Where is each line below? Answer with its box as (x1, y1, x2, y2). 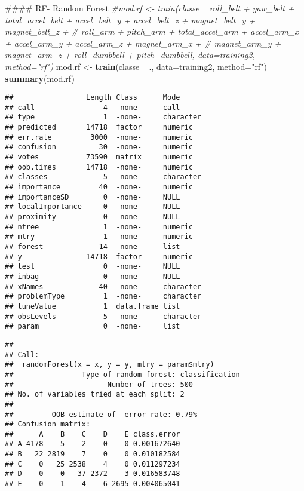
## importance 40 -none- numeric (5, 183, 193, 192)
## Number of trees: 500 (5, 380, 193, 389)
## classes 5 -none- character (5, 173, 202, 182)
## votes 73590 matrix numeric (5, 153, 193, 162)
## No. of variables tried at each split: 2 (5, 390, 185, 399)
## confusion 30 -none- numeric (5, 143, 193, 152)
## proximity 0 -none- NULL (5, 213, 180, 222)
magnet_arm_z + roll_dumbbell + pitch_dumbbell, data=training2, (5, 48, 255, 61)
